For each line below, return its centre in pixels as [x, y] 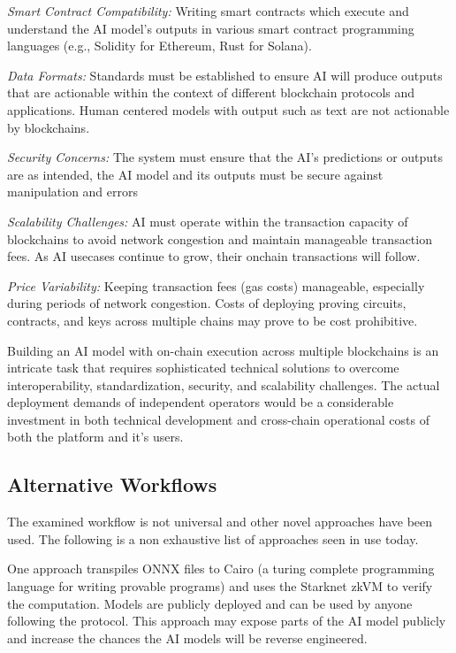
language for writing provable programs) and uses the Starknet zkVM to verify [220, 586]
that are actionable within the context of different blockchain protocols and [211, 92]
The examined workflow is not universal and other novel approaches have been [220, 522]
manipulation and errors [73, 192]
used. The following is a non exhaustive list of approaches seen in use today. [213, 538]
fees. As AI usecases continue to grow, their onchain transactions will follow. [214, 256]
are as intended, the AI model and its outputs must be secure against [195, 174]
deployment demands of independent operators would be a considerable [201, 402]
